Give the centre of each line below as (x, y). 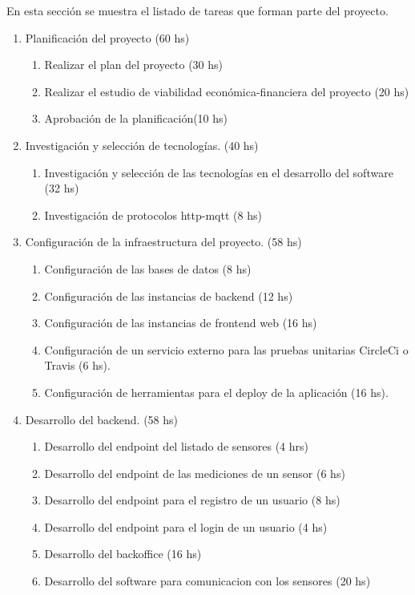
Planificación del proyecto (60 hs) (107, 37)
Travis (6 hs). (77, 365)
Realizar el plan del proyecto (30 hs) (133, 65)
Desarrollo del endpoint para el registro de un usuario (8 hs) (192, 500)
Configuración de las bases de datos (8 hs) (148, 268)
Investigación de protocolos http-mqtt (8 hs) (153, 215)
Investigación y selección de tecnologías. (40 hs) (142, 145)
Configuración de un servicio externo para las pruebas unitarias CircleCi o (226, 349)
